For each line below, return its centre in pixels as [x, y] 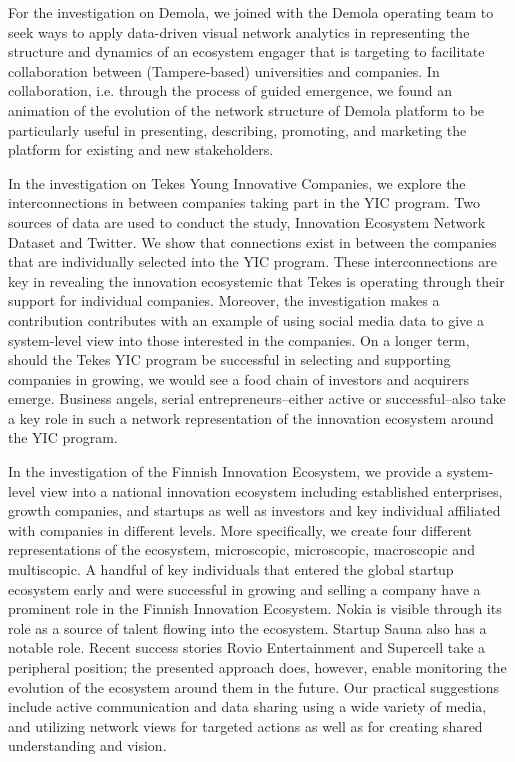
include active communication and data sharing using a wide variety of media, [247, 706]
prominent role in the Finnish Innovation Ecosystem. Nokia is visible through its [255, 608]
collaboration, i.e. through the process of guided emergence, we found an [230, 90]
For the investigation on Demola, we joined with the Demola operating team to [251, 12]
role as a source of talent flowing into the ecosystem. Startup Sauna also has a [247, 627]
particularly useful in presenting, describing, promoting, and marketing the [237, 129]
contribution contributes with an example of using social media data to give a [246, 319]
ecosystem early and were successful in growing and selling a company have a [244, 588]
